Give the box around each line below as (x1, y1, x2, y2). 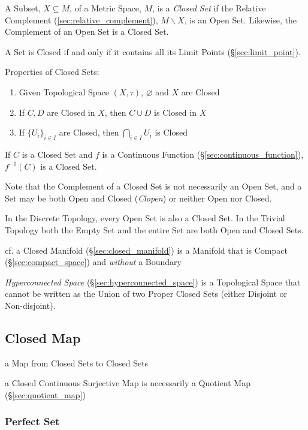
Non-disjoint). (5, 299, 56, 311)
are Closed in (47, 106, 95, 118)
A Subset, (5, 2, 41, 14)
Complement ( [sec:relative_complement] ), (5, 13, 158, 26)
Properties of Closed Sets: (5, 65, 99, 78)
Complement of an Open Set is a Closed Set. (5, 25, 169, 38)
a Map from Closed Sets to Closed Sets (5, 356, 149, 369)
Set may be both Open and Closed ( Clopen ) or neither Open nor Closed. (5, 191, 272, 204)
